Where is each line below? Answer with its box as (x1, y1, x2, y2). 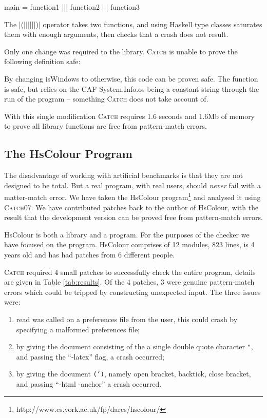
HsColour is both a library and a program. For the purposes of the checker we (4, 229, 250, 240)
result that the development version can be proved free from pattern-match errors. (4, 212, 263, 223)
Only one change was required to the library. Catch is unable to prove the (4, 46, 238, 56)
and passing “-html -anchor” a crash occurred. (16, 379, 162, 389)
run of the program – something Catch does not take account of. (4, 93, 208, 104)
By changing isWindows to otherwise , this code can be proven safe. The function (4, 73, 258, 84)
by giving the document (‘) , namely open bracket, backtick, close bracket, (16, 368, 251, 379)
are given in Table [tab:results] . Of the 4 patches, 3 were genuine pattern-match (4, 276, 255, 287)
